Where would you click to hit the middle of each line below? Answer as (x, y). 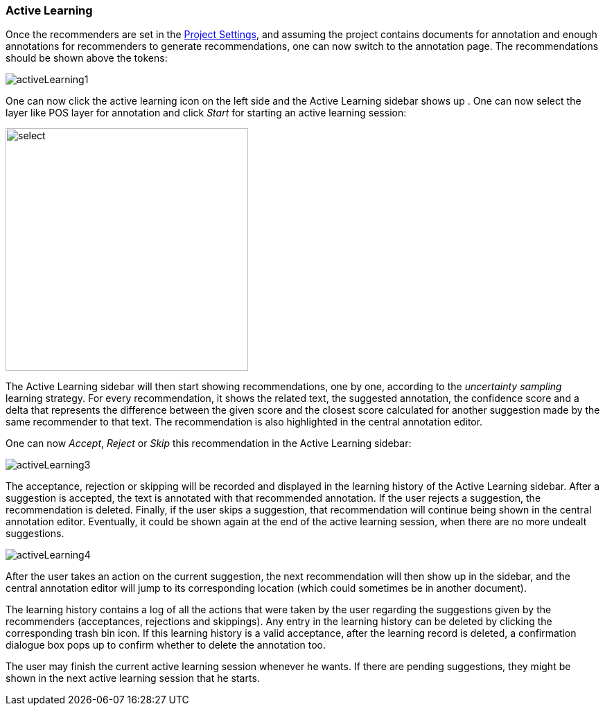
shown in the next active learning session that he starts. (133, 678)
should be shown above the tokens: (87, 58)
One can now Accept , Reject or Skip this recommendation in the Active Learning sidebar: (209, 444)
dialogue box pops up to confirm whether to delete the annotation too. (166, 645)
